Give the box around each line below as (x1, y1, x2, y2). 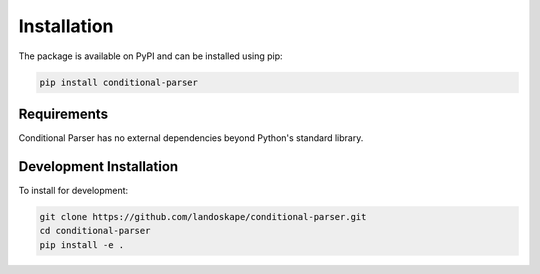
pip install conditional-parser (39, 76, 199, 88)
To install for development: (18, 184, 129, 196)
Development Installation (18, 158, 179, 175)
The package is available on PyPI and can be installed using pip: (18, 50, 284, 62)
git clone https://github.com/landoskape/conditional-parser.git (39, 211, 367, 222)
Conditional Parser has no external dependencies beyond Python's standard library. (18, 132, 364, 144)
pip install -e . (39, 239, 125, 250)
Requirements (18, 105, 109, 122)
